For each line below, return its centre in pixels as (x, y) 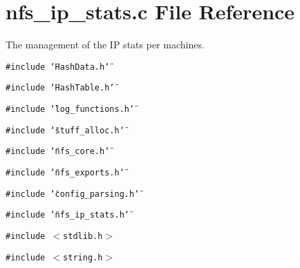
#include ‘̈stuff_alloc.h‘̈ (65, 130)
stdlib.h (83, 236)
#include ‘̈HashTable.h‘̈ (60, 88)
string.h (83, 257)
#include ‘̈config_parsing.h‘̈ (73, 194)
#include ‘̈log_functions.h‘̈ (70, 109)
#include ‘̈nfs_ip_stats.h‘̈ (67, 215)
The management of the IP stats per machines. (105, 45)
